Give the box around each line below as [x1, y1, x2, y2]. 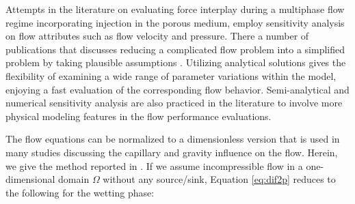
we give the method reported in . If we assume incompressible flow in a [5, 158, 303, 173]
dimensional [5, 172, 55, 186]
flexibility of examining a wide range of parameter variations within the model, [5, 68, 337, 83]
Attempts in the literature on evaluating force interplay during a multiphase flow [5, 2, 345, 16]
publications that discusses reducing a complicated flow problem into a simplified [5, 42, 345, 56]
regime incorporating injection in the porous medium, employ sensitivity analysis [5, 15, 345, 29]
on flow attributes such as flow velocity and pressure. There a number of [5, 29, 309, 43]
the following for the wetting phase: [5, 185, 155, 199]
